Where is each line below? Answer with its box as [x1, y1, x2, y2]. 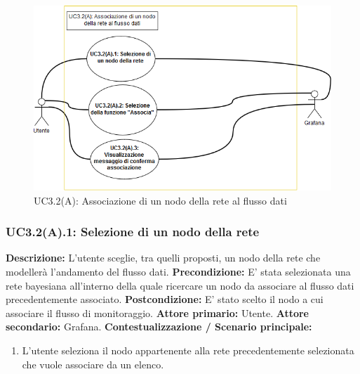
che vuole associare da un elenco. [22, 356, 164, 371]
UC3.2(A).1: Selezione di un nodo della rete [6, 223, 260, 240]
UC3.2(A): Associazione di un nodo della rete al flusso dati [34, 193, 287, 207]
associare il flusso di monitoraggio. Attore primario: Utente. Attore [6, 305, 309, 320]
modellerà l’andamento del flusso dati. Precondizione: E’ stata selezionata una [6, 264, 351, 278]
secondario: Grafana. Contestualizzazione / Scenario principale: [6, 319, 312, 334]
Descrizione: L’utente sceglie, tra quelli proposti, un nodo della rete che [6, 250, 321, 265]
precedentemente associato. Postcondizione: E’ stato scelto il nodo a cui [6, 292, 324, 307]
